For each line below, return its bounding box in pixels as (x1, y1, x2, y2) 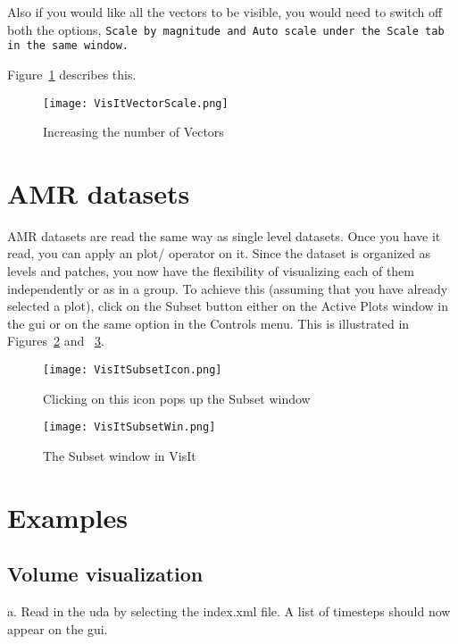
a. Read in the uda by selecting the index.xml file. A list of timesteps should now (7, 602, 451, 621)
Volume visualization (7, 560, 204, 588)
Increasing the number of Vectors (43, 122, 224, 141)
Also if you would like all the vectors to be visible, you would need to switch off (7, 3, 443, 21)
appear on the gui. (7, 619, 108, 638)
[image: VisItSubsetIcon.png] (43, 364, 222, 377)
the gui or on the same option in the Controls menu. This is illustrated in (7, 314, 410, 332)
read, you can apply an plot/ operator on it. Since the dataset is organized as (7, 244, 431, 263)
